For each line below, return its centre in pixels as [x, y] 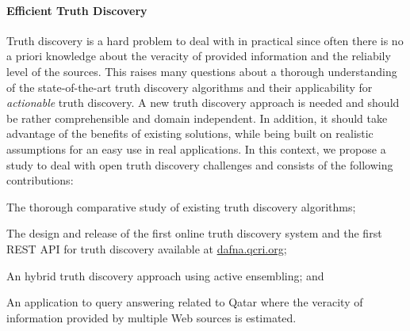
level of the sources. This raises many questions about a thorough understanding [202, 71]
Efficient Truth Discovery [77, 10]
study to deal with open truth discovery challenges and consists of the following [200, 164]
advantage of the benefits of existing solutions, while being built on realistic [190, 133]
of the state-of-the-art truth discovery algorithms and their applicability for [190, 87]
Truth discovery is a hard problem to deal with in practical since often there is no [205, 40]
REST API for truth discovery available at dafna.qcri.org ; [147, 248]
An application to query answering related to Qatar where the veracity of [185, 302]
